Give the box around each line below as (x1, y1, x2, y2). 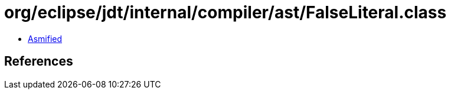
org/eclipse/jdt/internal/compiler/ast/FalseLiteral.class (4, 2, 447, 22)
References (4, 54, 73, 69)
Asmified (28, 33, 63, 44)
